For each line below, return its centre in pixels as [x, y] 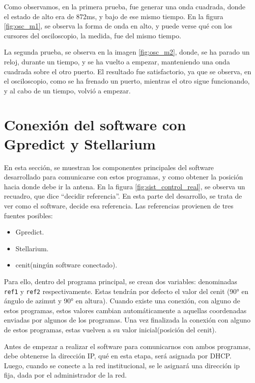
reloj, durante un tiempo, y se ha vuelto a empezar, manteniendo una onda [117, 61]
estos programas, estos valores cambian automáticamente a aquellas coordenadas [125, 310]
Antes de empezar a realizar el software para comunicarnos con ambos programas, [127, 346]
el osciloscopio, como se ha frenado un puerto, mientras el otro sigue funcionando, [127, 81]
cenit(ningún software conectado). [66, 265]
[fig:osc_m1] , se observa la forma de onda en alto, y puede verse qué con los [118, 26]
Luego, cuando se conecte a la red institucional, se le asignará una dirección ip [122, 365]
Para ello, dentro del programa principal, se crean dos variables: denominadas [121, 281]
